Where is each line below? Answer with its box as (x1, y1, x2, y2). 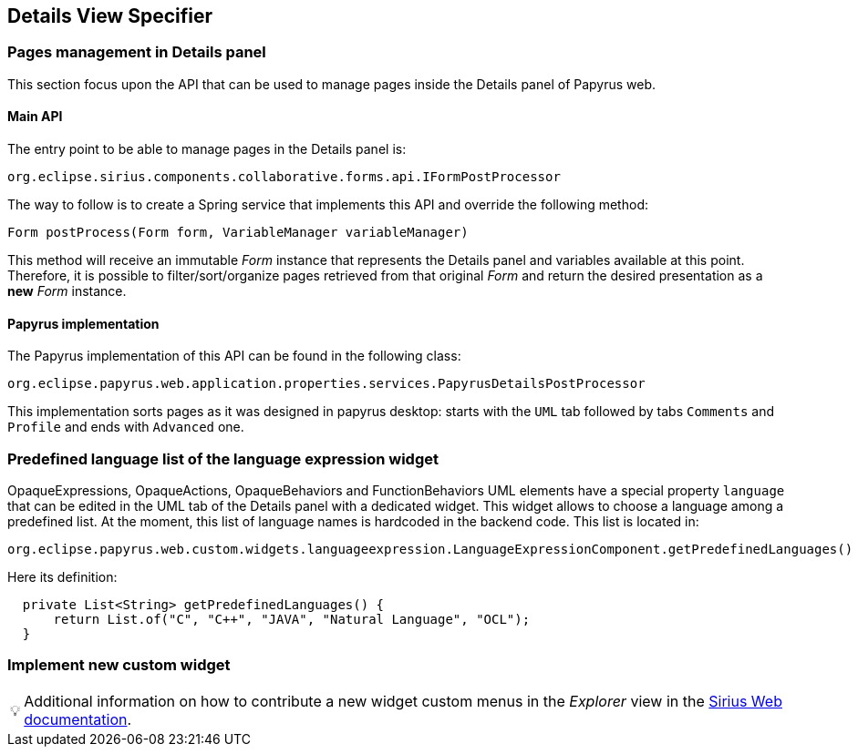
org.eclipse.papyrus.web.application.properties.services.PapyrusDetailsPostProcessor (7, 376, 646, 392)
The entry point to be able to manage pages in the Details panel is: (7, 141, 407, 158)
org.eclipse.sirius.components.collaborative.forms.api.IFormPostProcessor (7, 169, 561, 185)
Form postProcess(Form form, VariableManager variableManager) (7, 225, 469, 240)
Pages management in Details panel (7, 43, 266, 62)
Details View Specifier (7, 5, 213, 27)
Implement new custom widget (7, 656, 231, 675)
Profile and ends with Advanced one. (7, 419, 244, 435)
